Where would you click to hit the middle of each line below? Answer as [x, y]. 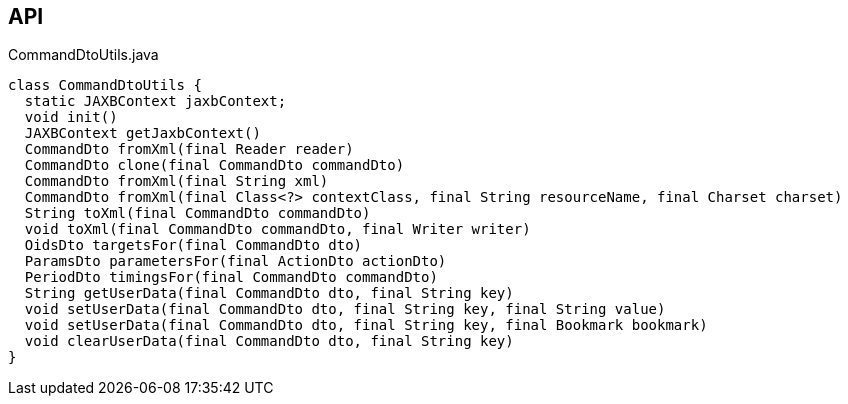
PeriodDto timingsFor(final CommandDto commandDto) [231, 277]
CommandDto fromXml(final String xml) [176, 181]
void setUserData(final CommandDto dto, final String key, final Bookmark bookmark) [366, 325]
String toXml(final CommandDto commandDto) [197, 213]
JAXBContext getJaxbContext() [142, 133]
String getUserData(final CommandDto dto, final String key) [269, 293]
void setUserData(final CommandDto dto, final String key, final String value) [345, 309]
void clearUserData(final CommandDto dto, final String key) [269, 341]
